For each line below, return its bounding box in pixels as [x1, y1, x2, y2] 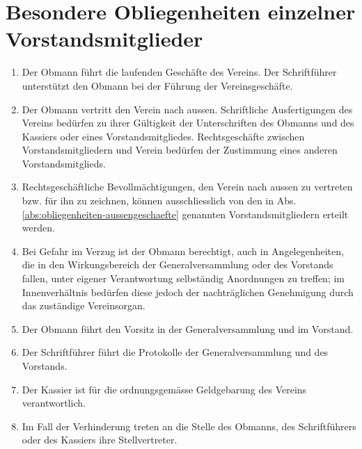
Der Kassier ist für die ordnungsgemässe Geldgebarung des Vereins [22, 382, 307, 396]
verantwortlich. [22, 395, 86, 410]
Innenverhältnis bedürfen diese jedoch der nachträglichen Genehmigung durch [22, 284, 354, 299]
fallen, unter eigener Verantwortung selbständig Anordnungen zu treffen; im [22, 271, 345, 286]
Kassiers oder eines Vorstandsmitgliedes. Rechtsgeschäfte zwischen [22, 129, 305, 143]
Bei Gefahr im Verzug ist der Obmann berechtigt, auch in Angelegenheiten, [22, 243, 344, 258]
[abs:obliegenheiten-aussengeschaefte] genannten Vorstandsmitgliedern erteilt [22, 206, 349, 221]
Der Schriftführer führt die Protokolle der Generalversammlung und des [22, 345, 329, 359]
